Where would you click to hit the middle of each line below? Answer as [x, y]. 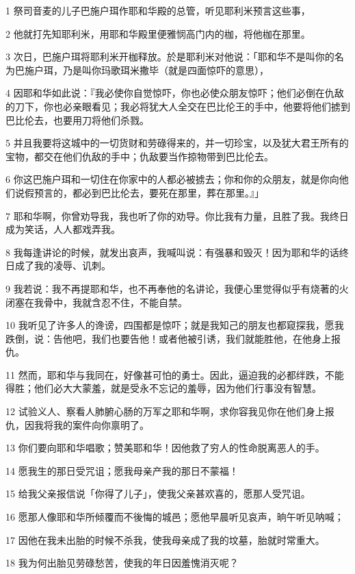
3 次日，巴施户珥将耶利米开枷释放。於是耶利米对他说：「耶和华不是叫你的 [170, 57]
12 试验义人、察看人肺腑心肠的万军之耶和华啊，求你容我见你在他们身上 [165, 411]
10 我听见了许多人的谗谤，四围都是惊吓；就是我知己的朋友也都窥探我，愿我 [175, 325]
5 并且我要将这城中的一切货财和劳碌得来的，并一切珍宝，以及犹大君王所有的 [177, 143]
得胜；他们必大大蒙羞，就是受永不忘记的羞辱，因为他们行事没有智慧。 [163, 388]
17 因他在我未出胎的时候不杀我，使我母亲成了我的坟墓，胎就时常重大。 [165, 539]
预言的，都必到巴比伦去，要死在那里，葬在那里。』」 [149, 192]
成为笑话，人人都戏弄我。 [63, 229]
